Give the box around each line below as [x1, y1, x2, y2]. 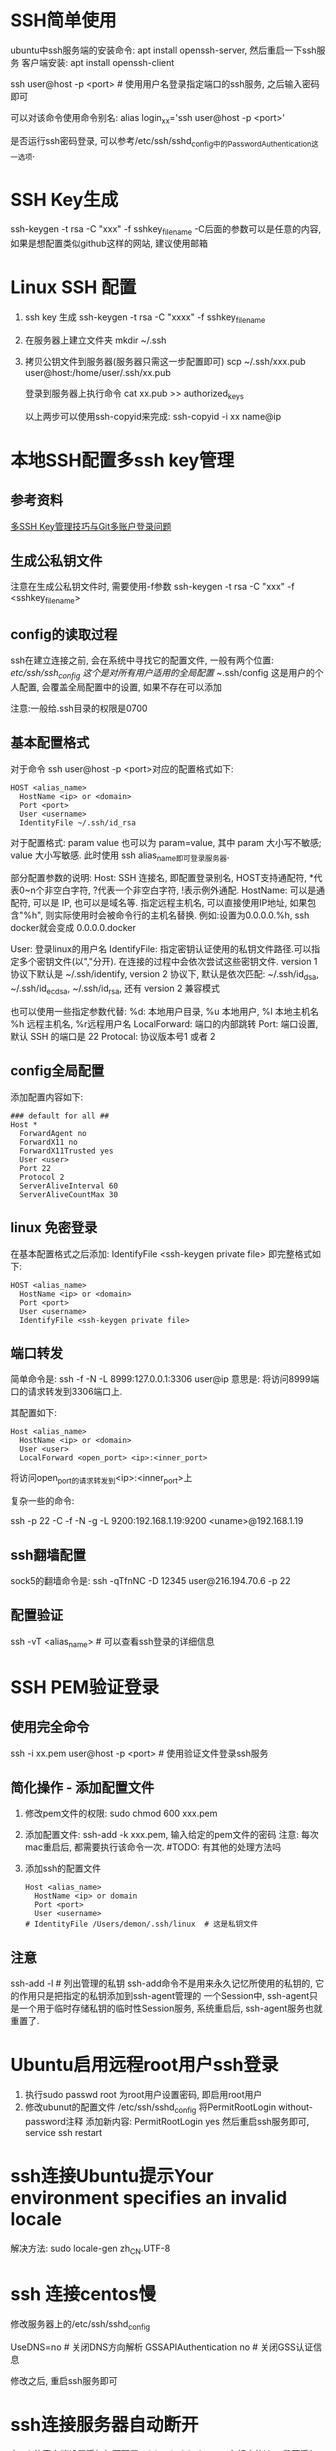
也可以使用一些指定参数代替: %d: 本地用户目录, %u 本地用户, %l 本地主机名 [10, 1006, 320, 1018]
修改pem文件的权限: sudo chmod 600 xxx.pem [24, 1807, 218, 1820]
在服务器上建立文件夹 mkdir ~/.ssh [24, 334, 167, 346]
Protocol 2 [19, 1172, 65, 1182]
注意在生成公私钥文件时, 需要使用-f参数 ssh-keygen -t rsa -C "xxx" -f [10, 581, 295, 593]
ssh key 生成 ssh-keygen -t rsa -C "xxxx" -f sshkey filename [24, 311, 266, 325]
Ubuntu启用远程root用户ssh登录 [10, 2054, 279, 2076]
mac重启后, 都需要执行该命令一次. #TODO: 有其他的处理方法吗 [24, 1841, 282, 1853]
